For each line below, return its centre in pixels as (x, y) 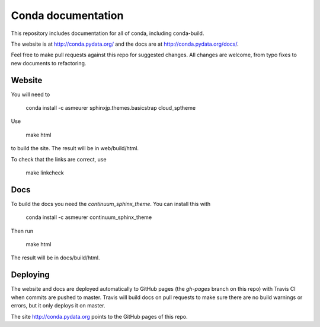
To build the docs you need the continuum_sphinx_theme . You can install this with (111, 204)
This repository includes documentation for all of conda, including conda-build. (108, 33)
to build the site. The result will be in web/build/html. (75, 148)
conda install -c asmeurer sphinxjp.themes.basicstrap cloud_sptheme (111, 108)
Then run (22, 231)
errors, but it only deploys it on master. (58, 306)
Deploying (30, 275)
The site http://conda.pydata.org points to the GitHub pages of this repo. (99, 316)
